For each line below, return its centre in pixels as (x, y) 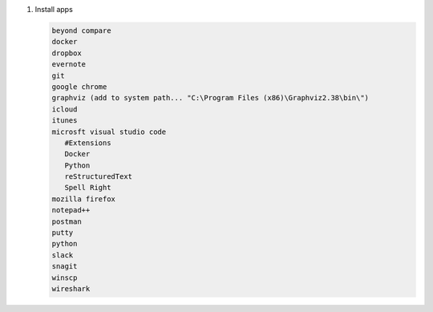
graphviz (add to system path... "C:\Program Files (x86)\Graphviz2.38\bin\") (210, 98)
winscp (65, 278)
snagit (65, 266)
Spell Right (88, 188)
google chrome (79, 87)
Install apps (54, 9)
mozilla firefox (84, 199)
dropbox (67, 53)
